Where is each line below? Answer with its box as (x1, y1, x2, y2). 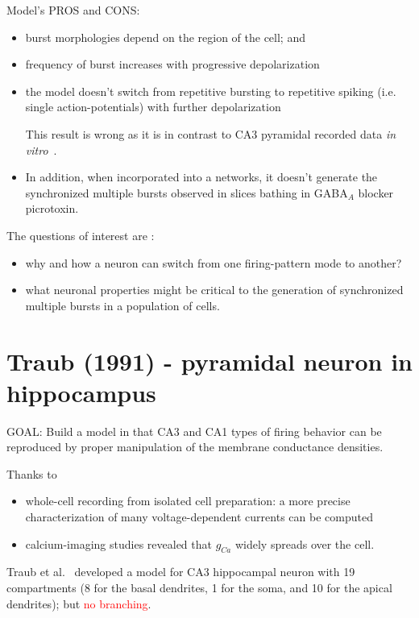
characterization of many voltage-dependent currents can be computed (25, 508, 373, 525)
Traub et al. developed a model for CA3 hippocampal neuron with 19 (6, 563, 355, 580)
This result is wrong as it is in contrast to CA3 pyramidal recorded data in (25, 125, 396, 142)
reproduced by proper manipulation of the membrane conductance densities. (6, 438, 384, 455)
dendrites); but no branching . (6, 595, 151, 612)
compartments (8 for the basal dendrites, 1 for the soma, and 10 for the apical (6, 579, 392, 595)
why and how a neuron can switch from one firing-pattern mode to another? (25, 254, 402, 271)
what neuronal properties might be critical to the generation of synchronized (25, 281, 404, 298)
